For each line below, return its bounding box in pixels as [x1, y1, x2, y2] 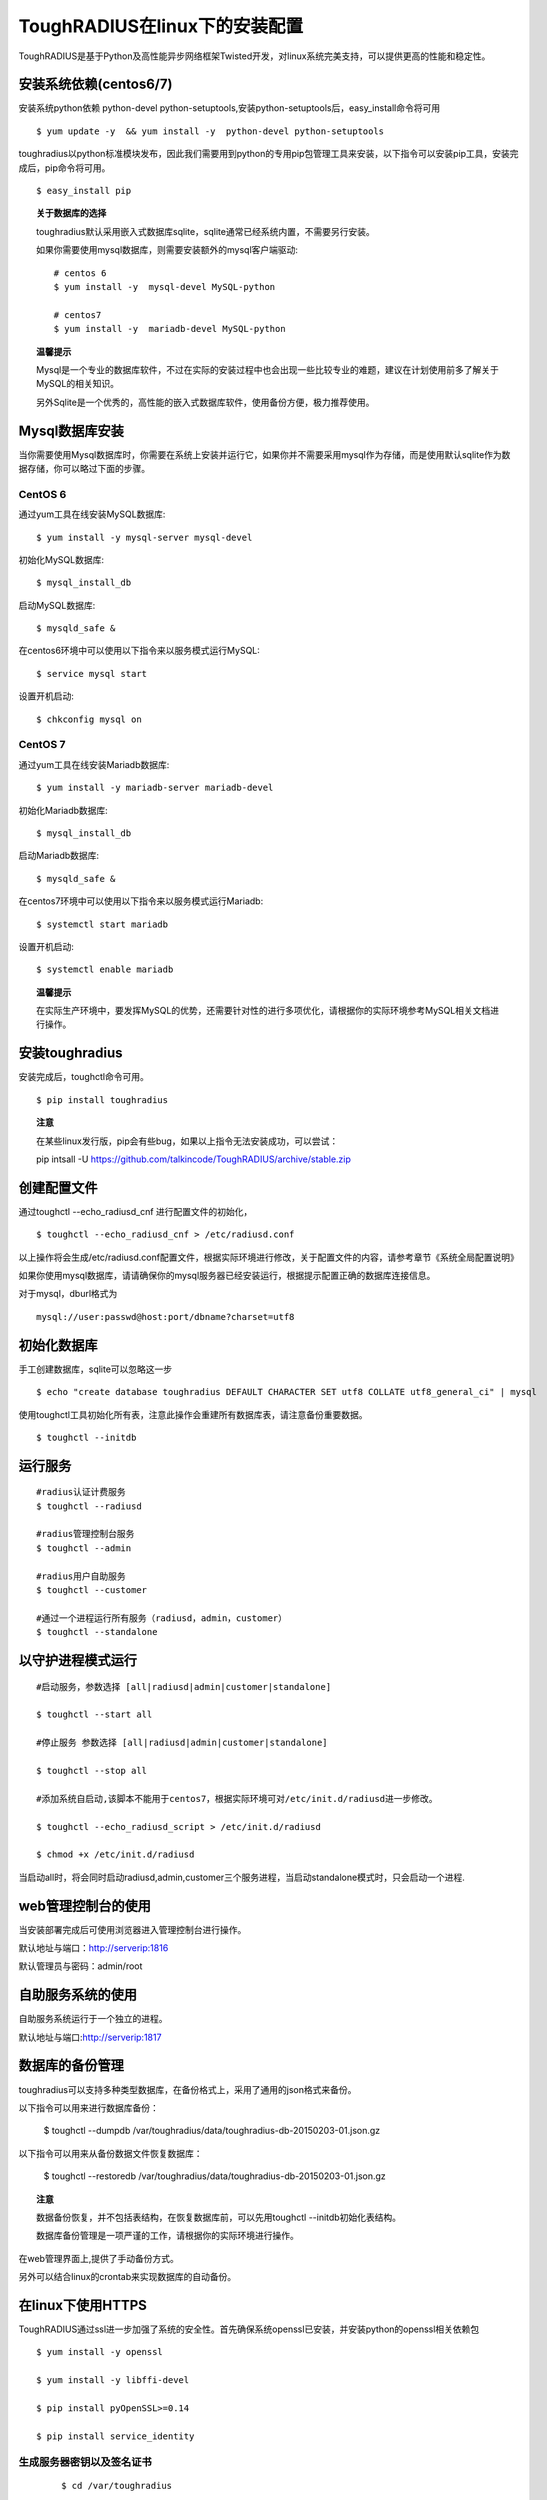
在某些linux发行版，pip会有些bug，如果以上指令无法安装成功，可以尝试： [36, 1135, 339, 1147]
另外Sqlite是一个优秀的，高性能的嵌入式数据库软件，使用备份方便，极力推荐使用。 [36, 396, 375, 408]
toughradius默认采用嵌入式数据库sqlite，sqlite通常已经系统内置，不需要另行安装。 [36, 225, 375, 237]
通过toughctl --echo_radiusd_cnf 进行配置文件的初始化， [18, 1205, 253, 1217]
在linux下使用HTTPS [18, 2296, 147, 2314]
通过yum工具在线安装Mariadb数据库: [18, 758, 170, 770]
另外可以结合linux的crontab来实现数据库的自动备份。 [18, 2271, 237, 2283]
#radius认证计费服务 [36, 1486, 127, 1498]
